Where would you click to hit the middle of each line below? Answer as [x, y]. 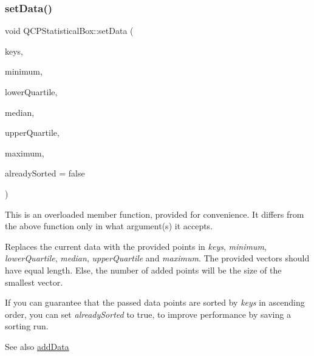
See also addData [37, 346]
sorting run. [27, 326]
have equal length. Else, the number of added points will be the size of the [143, 270]
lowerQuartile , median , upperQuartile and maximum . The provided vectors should [157, 258]
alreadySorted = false [45, 173]
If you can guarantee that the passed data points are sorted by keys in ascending [155, 302]
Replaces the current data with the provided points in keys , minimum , [136, 246]
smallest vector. [34, 282]
